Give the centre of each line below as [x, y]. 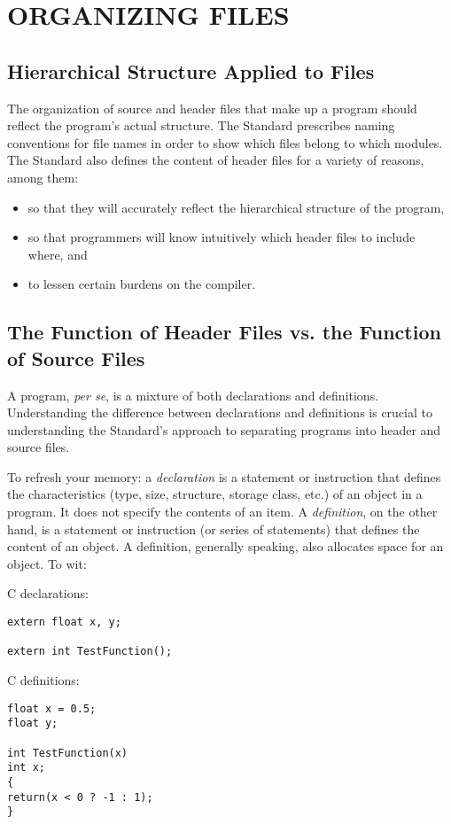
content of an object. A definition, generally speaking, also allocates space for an [225, 546]
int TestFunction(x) [68, 753]
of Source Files [76, 358]
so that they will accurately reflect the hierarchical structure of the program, [236, 207]
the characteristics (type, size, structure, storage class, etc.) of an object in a [215, 494]
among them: [43, 177]
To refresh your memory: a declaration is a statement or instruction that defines [224, 476]
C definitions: [43, 680]
